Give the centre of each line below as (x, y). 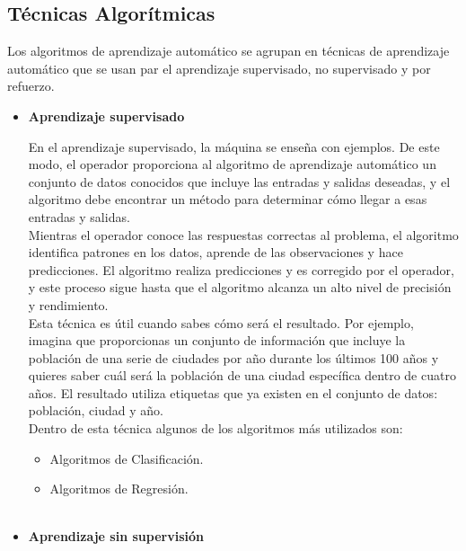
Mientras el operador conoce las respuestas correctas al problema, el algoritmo (243, 234)
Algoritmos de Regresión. (119, 489)
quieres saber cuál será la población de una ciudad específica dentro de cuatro (242, 375)
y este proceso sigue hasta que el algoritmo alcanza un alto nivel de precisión (240, 287)
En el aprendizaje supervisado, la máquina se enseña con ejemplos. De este (234, 146)
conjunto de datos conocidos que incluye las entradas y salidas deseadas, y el (239, 181)
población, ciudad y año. (96, 410)
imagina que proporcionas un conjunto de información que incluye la (217, 340)
